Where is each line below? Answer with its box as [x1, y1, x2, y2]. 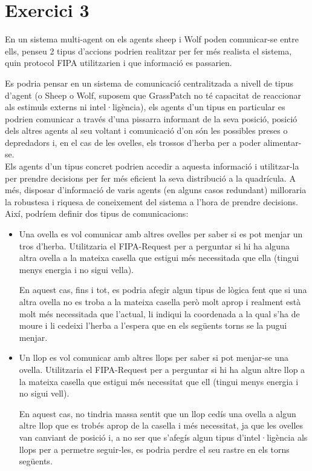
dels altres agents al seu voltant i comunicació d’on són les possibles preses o [5, 124, 288, 137]
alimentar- [263, 136, 302, 148]
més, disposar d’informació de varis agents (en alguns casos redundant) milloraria [5, 183, 307, 196]
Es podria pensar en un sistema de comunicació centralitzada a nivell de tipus [5, 76, 294, 89]
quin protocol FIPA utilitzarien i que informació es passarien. [5, 56, 232, 69]
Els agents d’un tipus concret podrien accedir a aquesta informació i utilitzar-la [5, 160, 299, 173]
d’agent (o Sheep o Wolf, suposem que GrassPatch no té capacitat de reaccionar [5, 88, 301, 101]
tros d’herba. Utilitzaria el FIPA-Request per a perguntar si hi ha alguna [19, 239, 290, 252]
